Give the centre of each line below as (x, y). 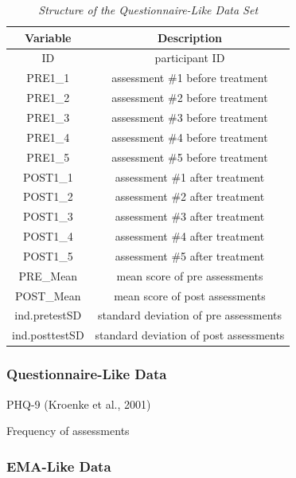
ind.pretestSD (48, 315)
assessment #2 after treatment (190, 196)
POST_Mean (48, 295)
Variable (48, 37)
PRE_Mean (48, 275)
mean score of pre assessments (190, 275)
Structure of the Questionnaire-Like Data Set (148, 10)
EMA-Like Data (59, 466)
